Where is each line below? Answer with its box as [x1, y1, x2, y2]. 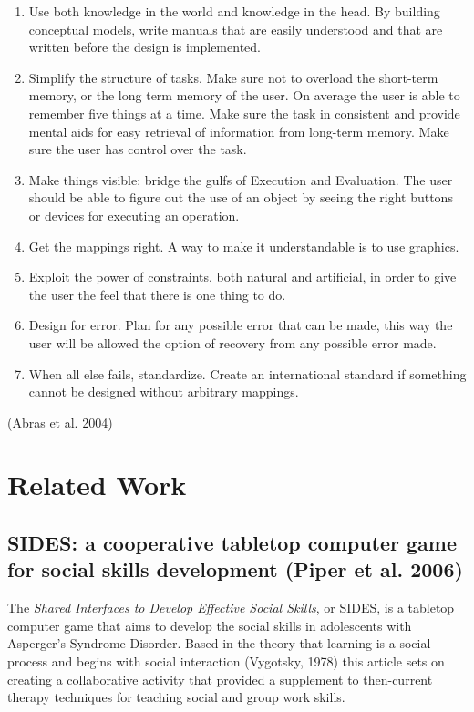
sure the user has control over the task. [28, 139, 247, 159]
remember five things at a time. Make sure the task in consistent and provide [28, 103, 460, 122]
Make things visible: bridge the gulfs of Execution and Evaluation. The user [28, 170, 453, 189]
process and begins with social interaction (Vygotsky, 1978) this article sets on [7, 652, 445, 671]
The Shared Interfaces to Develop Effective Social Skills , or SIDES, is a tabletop [7, 598, 455, 617]
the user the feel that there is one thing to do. [28, 284, 286, 304]
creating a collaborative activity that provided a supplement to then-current [7, 669, 433, 688]
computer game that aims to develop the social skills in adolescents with [7, 615, 412, 635]
